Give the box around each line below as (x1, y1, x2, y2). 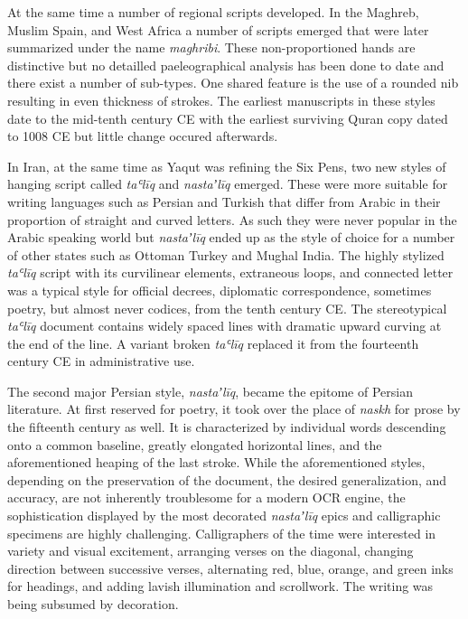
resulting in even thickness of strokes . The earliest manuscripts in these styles (7, 90, 435, 109)
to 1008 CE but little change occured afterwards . (7, 127, 278, 145)
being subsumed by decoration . (7, 595, 179, 613)
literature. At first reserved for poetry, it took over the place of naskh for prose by (7, 399, 461, 418)
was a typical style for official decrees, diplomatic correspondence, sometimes (7, 280, 432, 299)
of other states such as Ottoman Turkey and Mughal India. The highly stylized (7, 245, 445, 264)
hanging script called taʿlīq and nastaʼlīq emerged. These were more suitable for (7, 174, 448, 193)
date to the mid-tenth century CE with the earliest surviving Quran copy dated (7, 108, 448, 127)
